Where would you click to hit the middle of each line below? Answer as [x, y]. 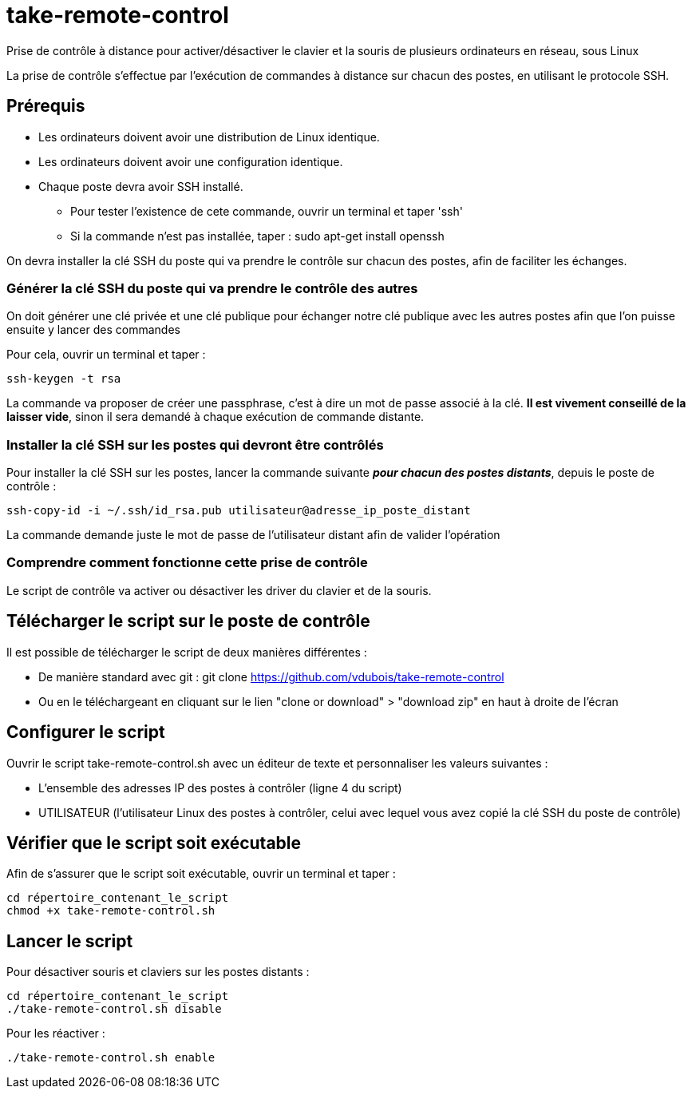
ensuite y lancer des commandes [93, 330]
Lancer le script [70, 941]
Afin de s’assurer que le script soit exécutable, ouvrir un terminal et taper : [201, 874]
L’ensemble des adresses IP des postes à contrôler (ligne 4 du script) [220, 788]
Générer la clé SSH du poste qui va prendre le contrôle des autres [212, 288]
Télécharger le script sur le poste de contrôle [188, 621]
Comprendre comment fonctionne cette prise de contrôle [187, 563]
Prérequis [46, 106]
